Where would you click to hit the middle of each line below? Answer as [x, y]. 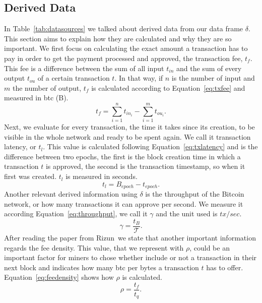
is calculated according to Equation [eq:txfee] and [168, 87]
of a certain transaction [74, 78]
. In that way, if [139, 78]
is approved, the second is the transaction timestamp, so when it [145, 166]
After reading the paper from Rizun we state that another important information [130, 237]
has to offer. [225, 267]
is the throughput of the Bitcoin [195, 194]
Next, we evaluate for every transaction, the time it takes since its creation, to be [129, 127]
